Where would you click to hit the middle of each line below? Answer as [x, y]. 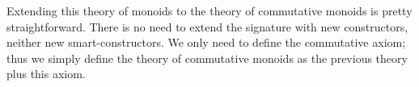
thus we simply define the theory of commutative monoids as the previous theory [207, 58]
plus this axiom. [46, 74]
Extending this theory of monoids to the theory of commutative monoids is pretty [209, 10]
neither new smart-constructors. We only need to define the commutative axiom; [206, 42]
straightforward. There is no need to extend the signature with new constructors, [207, 26]
